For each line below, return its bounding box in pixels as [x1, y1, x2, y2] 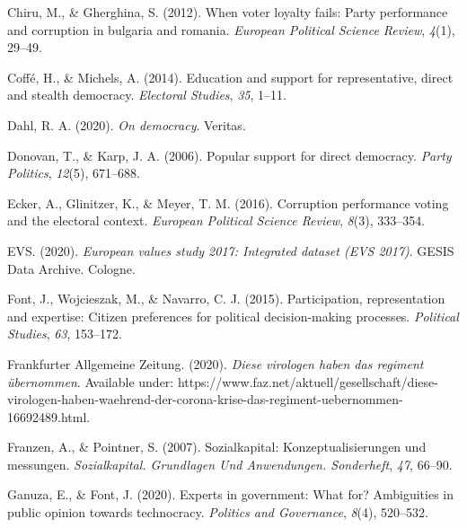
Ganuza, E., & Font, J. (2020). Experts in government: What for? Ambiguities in [7, 485, 454, 504]
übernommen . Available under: [7, 372, 174, 391]
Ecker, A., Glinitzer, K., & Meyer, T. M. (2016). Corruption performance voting [7, 193, 449, 212]
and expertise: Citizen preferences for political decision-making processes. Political [7, 306, 459, 325]
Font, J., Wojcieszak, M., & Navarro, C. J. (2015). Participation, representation [7, 289, 445, 308]
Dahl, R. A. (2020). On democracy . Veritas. [7, 115, 246, 134]
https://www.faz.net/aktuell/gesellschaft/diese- [177, 372, 438, 391]
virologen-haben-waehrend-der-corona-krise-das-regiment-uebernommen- [7, 390, 403, 409]
